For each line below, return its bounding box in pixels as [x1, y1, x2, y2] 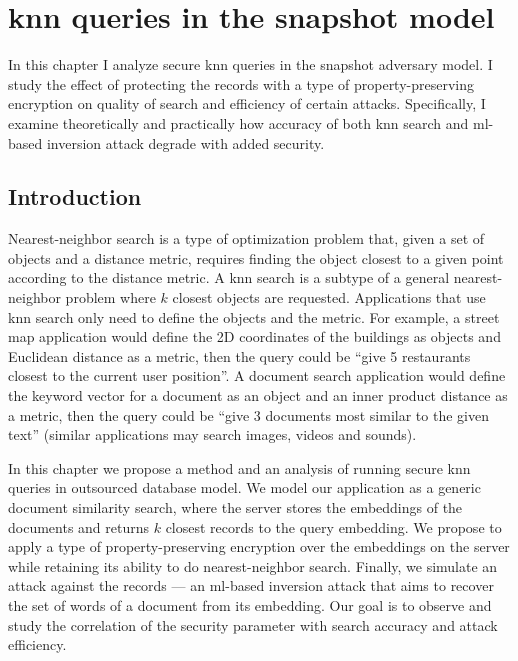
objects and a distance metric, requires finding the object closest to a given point [8, 247, 504, 268]
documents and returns [8, 516, 150, 537]
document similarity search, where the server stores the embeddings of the [8, 497, 463, 518]
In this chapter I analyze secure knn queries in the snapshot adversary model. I [8, 54, 493, 75]
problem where [65, 287, 156, 308]
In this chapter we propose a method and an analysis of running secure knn [8, 457, 471, 478]
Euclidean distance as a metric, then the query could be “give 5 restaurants [8, 345, 471, 366]
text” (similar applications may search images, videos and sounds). [8, 424, 417, 445]
